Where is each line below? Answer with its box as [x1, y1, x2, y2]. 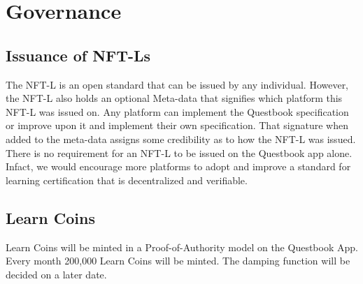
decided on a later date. [6, 267, 107, 281]
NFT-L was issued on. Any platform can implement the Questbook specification [6, 104, 349, 119]
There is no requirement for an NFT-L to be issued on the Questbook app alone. [6, 145, 353, 160]
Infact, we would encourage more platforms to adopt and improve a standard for [6, 159, 351, 174]
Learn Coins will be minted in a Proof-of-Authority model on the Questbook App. [6, 239, 358, 254]
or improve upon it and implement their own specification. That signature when [6, 118, 348, 133]
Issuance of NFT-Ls [6, 44, 151, 66]
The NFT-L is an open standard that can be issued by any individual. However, [6, 77, 349, 91]
